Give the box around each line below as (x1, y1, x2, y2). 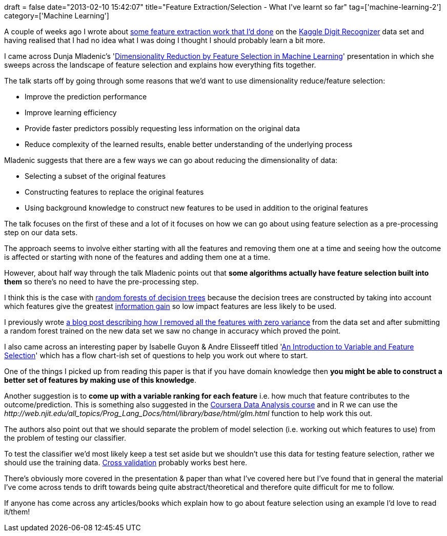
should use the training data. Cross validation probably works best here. (4, 458, 248, 467)
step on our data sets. (4, 228, 78, 237)
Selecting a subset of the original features (25, 172, 166, 180)
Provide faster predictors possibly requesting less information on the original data (25, 124, 300, 133)
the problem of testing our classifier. (4, 434, 127, 442)
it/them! (4, 507, 30, 516)
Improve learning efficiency (25, 108, 117, 117)
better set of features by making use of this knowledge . (4, 376, 197, 384)
